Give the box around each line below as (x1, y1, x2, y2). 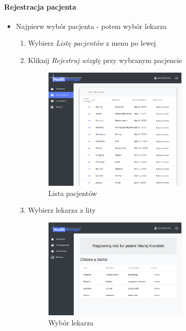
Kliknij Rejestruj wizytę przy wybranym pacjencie (28, 54, 182, 65)
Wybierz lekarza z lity (28, 205, 96, 215)
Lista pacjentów (48, 187, 97, 198)
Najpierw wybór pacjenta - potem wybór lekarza (16, 20, 167, 31)
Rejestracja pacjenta (4, 1, 76, 12)
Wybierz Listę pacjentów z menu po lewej (28, 38, 156, 48)
